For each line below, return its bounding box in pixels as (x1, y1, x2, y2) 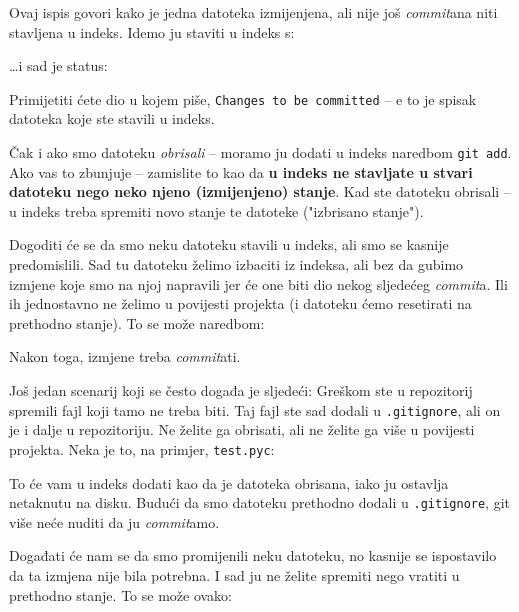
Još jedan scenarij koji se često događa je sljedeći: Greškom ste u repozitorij (9, 380, 473, 401)
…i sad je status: (9, 55, 108, 76)
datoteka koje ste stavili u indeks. (9, 108, 215, 129)
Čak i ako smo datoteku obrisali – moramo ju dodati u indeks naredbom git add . (9, 142, 512, 163)
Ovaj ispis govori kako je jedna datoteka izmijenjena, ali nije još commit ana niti (9, 2, 498, 22)
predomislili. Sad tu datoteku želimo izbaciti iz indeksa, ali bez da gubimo (9, 254, 464, 275)
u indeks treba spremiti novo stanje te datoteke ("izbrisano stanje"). (9, 200, 424, 221)
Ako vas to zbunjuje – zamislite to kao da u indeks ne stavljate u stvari (9, 161, 473, 182)
